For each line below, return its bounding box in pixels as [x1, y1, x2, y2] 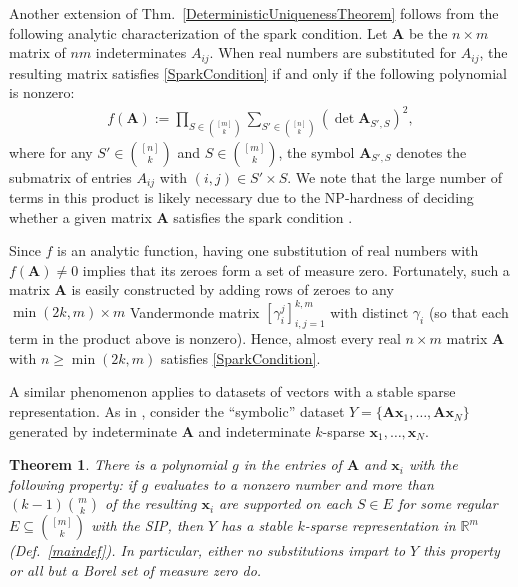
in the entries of [243, 454, 342, 475]
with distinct [330, 301, 409, 322]
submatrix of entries [9, 166, 132, 187]
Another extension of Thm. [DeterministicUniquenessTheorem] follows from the [9, 3, 499, 23]
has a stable [221, 515, 293, 536]
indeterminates [95, 42, 187, 63]
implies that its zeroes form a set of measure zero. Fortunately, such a [82, 259, 510, 280]
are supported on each [219, 493, 352, 514]
